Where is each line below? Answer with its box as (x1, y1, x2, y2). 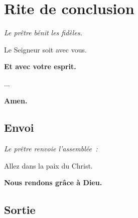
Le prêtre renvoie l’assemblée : (4, 143, 98, 154)
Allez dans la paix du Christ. (4, 160, 93, 171)
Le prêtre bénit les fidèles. (4, 27, 82, 38)
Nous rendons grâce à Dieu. (4, 177, 102, 188)
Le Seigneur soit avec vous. (4, 44, 87, 54)
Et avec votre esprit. (4, 61, 76, 72)
